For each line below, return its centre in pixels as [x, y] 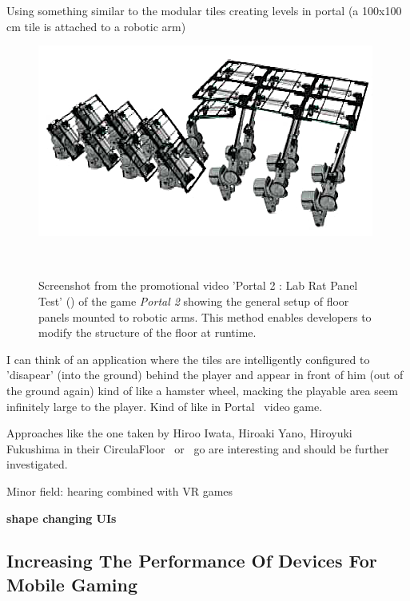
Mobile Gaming [72, 584]
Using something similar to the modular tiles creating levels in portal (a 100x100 [204, 10]
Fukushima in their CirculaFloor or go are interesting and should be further [198, 448]
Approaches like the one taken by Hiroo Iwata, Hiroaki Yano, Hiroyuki [179, 433]
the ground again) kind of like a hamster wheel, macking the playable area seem [202, 390]
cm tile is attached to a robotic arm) [96, 26]
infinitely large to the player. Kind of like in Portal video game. [165, 406]
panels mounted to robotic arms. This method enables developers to [205, 316]
